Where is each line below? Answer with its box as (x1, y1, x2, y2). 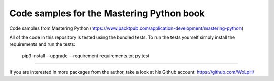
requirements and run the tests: (9, 41, 76, 47)
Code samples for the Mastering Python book (9, 8, 205, 19)
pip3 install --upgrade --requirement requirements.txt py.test (22, 53, 150, 59)
